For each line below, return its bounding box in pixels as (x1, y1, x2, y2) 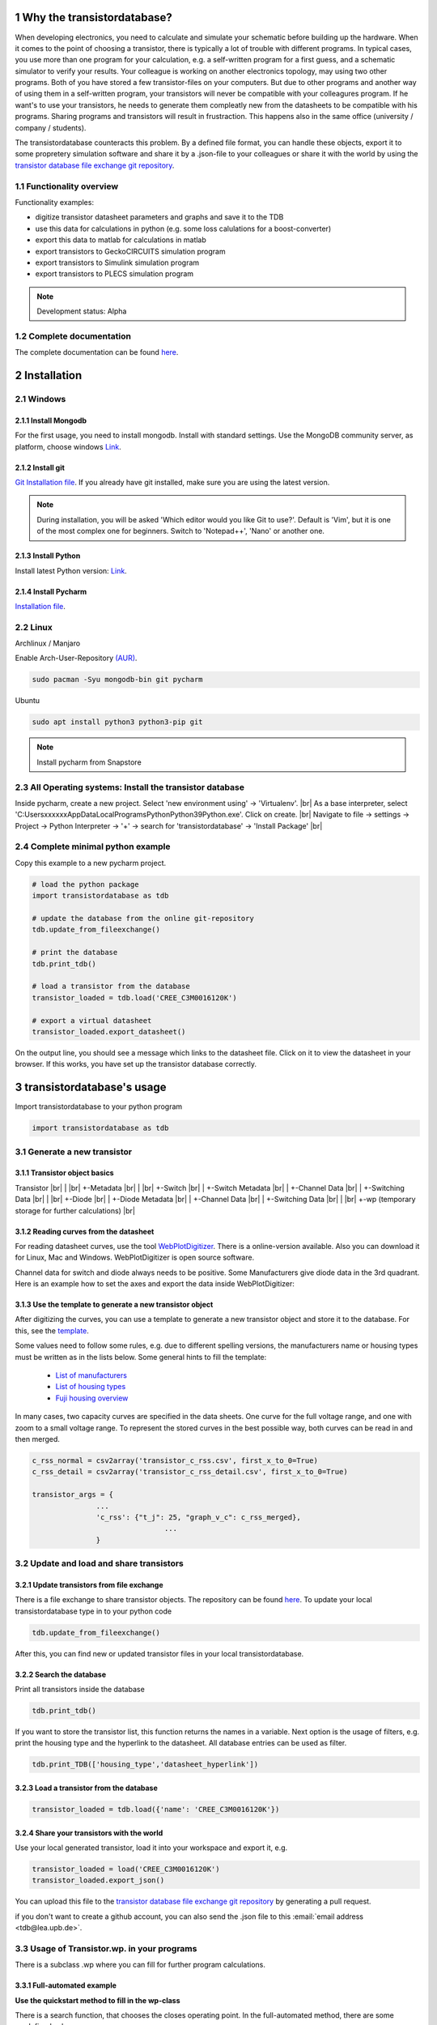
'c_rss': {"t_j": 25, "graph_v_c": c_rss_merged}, (95, 1512, 301, 1522)
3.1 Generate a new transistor (15, 1146, 133, 1157)
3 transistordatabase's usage (15, 1081, 167, 1094)
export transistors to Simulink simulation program (35, 258, 200, 267)
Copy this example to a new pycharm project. (15, 858, 167, 868)
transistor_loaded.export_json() (32, 1876, 165, 1885)
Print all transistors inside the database (15, 1684, 145, 1694)
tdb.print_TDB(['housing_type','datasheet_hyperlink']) (32, 1760, 259, 1769)
